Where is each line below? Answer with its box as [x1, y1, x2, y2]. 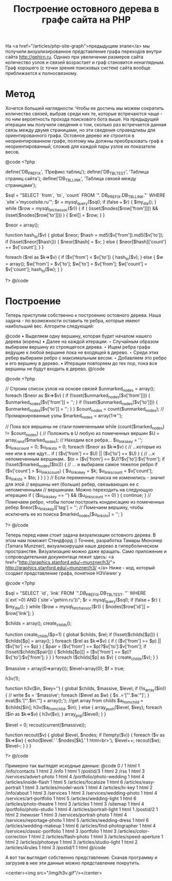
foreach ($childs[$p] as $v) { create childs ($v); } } [55, 654, 158, 662]
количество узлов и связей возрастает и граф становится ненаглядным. [5, 60, 165, 66]
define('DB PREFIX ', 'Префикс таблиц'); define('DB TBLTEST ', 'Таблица [5, 169, 149, 176]
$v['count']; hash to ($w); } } [5, 266, 63, 274]
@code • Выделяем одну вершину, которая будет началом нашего [5, 333, 152, 339]
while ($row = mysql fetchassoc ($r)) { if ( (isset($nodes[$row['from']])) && [5, 205, 158, 213]
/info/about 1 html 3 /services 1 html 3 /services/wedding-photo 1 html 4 [5, 790, 158, 796]
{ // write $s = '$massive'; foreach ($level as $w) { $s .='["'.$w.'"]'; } [5, 692, 150, 698]
